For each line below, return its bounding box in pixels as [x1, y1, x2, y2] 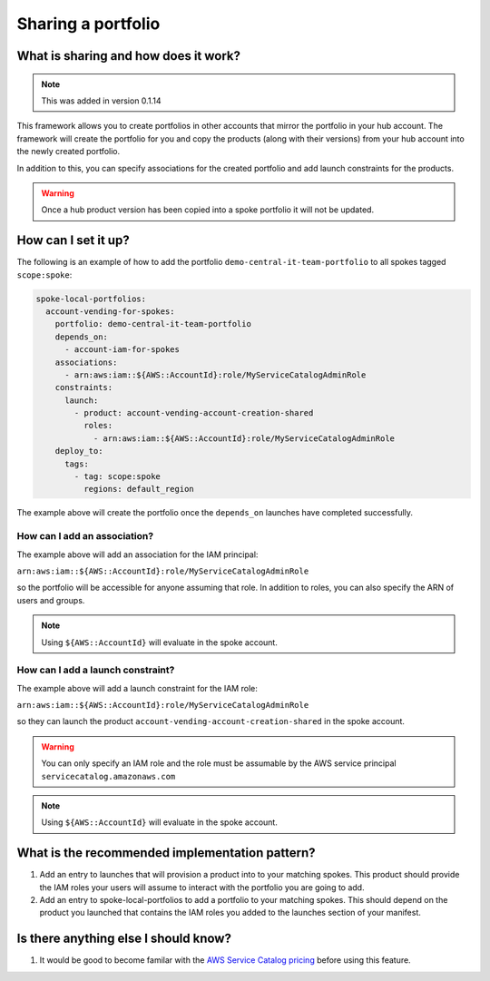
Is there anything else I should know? [16, 931, 231, 947]
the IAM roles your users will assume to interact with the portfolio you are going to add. [39, 881, 365, 893]
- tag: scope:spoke [73, 472, 161, 482]
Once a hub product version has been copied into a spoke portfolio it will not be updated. [41, 204, 375, 215]
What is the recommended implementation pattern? [16, 845, 317, 861]
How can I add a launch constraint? [16, 663, 175, 676]
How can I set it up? [16, 232, 131, 249]
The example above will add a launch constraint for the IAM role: [16, 682, 258, 693]
